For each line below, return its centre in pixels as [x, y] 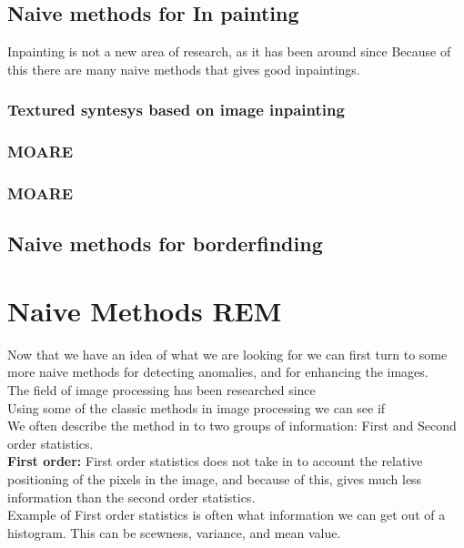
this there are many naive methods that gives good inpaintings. [184, 69]
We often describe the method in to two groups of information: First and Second [232, 426]
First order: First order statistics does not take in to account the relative [215, 461]
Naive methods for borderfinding [165, 244]
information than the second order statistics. [131, 497]
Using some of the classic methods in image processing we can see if [197, 407]
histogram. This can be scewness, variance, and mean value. [174, 532]
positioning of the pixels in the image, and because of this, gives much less [215, 478]
